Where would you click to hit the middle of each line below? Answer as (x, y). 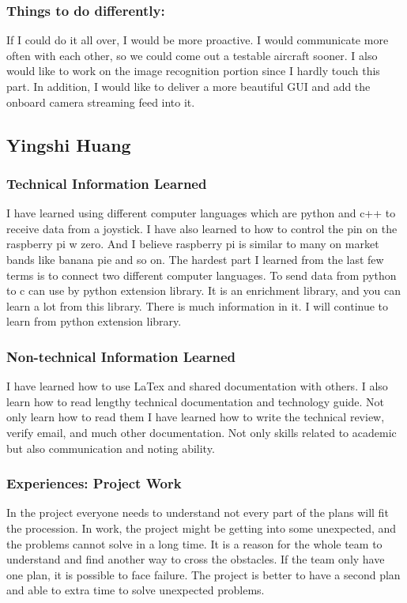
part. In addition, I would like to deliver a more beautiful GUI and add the (188, 86)
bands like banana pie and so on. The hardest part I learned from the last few (195, 259)
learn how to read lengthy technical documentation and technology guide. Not (196, 401)
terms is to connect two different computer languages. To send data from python (202, 275)
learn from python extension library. (94, 321)
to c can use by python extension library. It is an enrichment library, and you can (204, 290)
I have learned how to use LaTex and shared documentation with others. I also (197, 386)
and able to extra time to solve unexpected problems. (136, 590)
